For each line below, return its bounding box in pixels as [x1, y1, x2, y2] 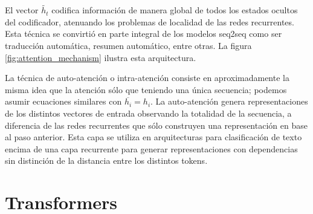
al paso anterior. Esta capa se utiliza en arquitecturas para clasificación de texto [5, 131, 302, 143]
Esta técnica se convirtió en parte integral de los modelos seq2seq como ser [5, 27, 282, 40]
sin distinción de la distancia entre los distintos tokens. [5, 154, 208, 167]
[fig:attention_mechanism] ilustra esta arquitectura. [5, 51, 196, 63]
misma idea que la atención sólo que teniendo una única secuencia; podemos [5, 83, 287, 96]
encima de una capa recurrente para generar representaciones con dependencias [5, 142, 298, 155]
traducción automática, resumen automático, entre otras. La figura [5, 39, 252, 51]
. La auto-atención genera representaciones [150, 95, 308, 108]
